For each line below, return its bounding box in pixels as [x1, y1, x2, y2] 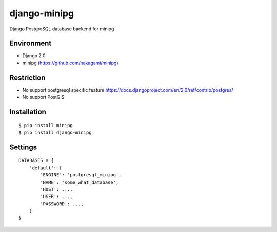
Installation [9, 107, 46, 116]
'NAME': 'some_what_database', [40, 179, 119, 185]
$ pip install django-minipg [18, 129, 92, 135]
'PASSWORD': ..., [40, 201, 84, 207]
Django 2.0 [22, 52, 46, 59]
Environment [9, 39, 52, 48]
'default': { [29, 165, 62, 171]
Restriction [9, 73, 46, 82]
